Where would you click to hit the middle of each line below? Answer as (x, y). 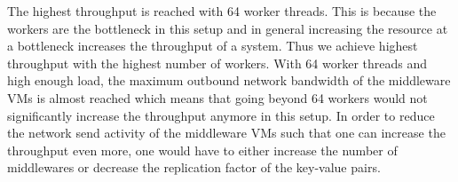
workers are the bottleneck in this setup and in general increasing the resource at (228, 28)
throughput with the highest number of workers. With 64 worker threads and (217, 63)
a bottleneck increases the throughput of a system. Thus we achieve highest (213, 46)
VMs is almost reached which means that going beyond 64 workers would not (217, 97)
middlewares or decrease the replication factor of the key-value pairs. (194, 167)
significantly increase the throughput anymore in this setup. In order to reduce (221, 115)
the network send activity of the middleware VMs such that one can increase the (226, 133)
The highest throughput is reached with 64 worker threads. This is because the (222, 11)
